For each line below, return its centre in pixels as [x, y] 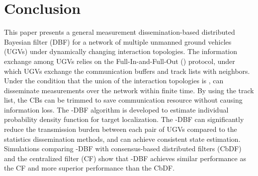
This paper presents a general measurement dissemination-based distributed [120, 32]
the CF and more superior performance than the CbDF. [89, 168]
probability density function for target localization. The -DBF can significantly [124, 119]
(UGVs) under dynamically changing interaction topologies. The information [121, 51]
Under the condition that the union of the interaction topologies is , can [114, 81]
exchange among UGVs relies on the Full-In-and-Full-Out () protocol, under [120, 61]
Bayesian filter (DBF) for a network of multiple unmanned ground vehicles [118, 41]
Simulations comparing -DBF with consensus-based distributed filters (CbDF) [123, 148]
